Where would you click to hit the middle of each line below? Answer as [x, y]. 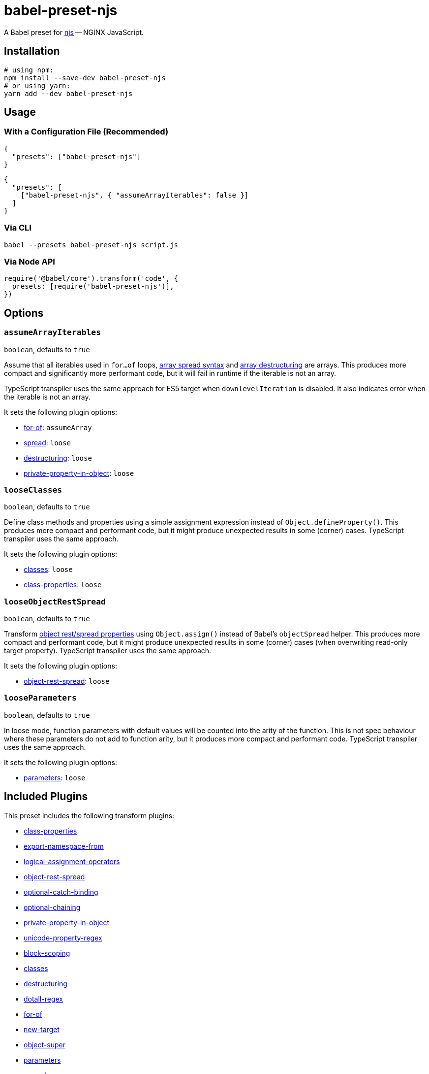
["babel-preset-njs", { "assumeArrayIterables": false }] [135, 195]
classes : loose [48, 570]
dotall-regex [43, 999]
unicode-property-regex [63, 938]
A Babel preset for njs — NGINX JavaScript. [74, 32]
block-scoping [47, 953]
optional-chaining [52, 907]
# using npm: [29, 70]
